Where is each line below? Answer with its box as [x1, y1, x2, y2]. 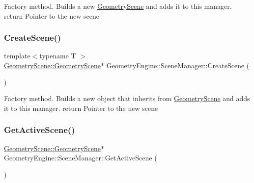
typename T [39, 51, 76, 61]
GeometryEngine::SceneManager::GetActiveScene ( [4, 153, 157, 163]
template [4, 51, 30, 61]
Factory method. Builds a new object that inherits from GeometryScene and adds [4, 93, 250, 104]
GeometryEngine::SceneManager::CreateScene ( [106, 60, 250, 70]
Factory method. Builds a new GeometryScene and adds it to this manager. [4, 1, 232, 11]
